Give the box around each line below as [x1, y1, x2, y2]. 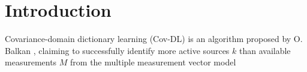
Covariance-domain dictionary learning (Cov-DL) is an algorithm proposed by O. [5, 32, 303, 45]
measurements [5, 56, 57, 68]
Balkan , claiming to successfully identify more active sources [5, 44, 230, 56]
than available [239, 44, 291, 56]
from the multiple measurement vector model [70, 56, 236, 68]
